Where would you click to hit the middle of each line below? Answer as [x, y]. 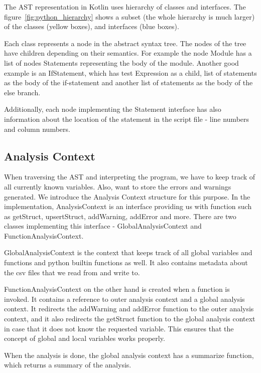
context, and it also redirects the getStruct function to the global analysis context [130, 319]
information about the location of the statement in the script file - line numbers [127, 119]
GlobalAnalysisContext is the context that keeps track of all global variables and [128, 252]
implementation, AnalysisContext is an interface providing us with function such [128, 206]
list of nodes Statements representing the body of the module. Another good [121, 62]
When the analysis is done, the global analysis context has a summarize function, [129, 355]
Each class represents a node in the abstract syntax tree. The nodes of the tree [125, 43]
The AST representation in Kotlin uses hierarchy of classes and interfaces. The [125, 7]
